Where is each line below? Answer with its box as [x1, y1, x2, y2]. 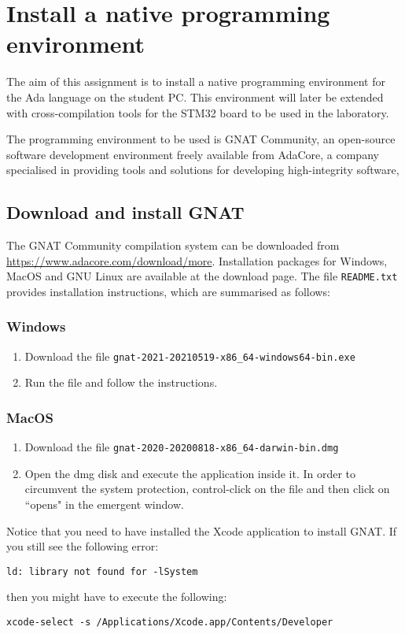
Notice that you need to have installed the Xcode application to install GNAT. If [6, 522, 397, 539]
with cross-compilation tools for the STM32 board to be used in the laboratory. [6, 104, 389, 120]
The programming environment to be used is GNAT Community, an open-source [6, 131, 396, 147]
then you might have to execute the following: [6, 588, 227, 605]
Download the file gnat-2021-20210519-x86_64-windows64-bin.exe [24, 347, 355, 364]
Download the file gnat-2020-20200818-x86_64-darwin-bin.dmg [24, 439, 339, 455]
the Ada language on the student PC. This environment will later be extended [6, 88, 384, 105]
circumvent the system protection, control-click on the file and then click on [24, 480, 390, 497]
